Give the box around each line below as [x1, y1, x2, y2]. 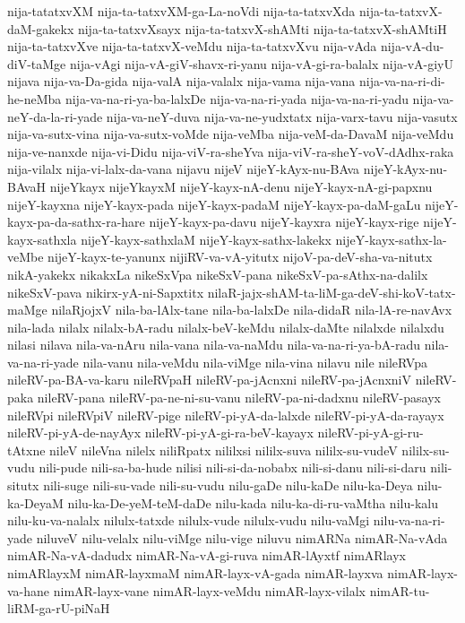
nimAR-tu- [369, 581, 430, 600]
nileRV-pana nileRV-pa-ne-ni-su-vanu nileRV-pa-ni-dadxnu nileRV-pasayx [37, 388, 441, 407]
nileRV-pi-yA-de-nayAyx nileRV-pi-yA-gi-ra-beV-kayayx [7, 423, 314, 442]
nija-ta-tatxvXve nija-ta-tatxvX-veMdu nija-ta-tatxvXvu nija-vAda [7, 37, 377, 56]
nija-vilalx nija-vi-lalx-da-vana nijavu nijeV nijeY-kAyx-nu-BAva [7, 160, 360, 178]
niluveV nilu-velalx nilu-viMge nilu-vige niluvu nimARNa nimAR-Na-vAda [36, 528, 448, 547]
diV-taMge [7, 54, 66, 73]
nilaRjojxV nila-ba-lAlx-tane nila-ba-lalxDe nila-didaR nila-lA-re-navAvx [51, 300, 452, 319]
